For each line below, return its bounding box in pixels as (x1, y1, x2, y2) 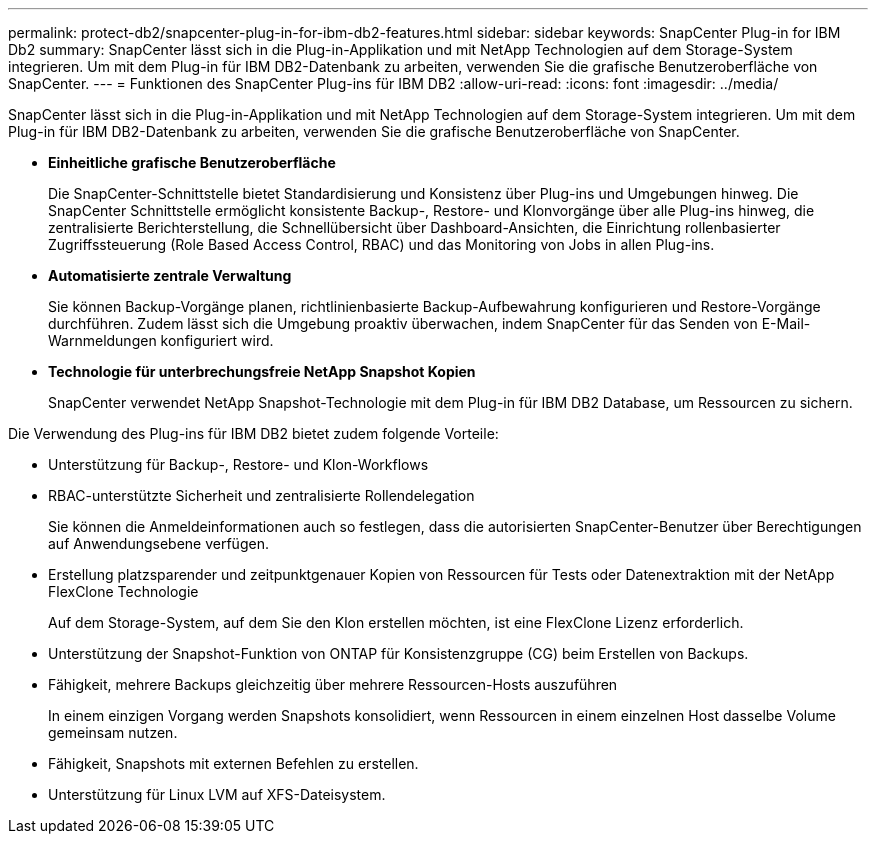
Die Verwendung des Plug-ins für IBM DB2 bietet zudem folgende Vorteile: (8, 425, 499, 442)
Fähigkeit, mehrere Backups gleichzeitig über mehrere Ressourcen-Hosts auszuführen (48, 676, 618, 693)
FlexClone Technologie (48, 583, 199, 600)
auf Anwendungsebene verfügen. (48, 535, 269, 552)
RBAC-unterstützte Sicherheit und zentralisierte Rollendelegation (48, 487, 475, 504)
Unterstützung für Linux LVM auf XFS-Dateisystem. (48, 786, 386, 803)
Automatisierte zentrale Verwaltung (48, 267, 292, 284)
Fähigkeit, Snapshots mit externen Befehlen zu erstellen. (48, 755, 419, 772)
